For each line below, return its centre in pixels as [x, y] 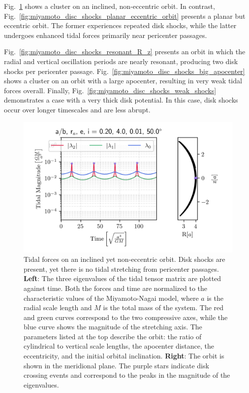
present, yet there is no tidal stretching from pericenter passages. [121, 268]
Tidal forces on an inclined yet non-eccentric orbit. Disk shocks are [124, 259]
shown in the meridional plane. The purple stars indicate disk [116, 365]
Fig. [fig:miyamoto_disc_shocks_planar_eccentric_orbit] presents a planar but [125, 16]
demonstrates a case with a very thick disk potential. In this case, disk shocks [121, 100]
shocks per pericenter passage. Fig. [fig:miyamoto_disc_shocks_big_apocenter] [124, 71]
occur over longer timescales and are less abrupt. [77, 109]
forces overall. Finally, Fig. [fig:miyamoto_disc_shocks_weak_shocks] [110, 90]
